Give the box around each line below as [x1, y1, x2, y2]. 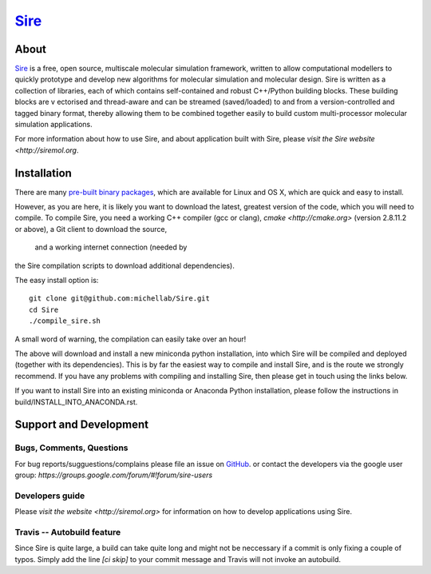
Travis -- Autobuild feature [14, 527, 121, 538]
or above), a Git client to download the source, [14, 224, 168, 233]
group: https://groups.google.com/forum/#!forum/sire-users [14, 470, 213, 480]
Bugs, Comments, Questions [14, 442, 129, 453]
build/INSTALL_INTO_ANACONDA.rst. [14, 397, 138, 407]
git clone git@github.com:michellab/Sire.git [29, 294, 211, 303]
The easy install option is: [14, 276, 99, 285]
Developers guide [14, 490, 85, 501]
